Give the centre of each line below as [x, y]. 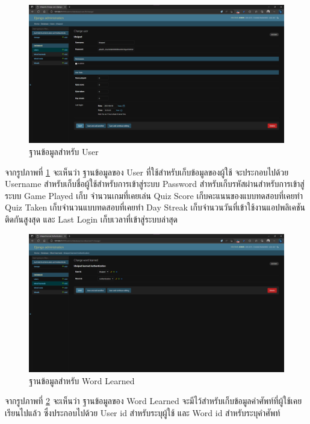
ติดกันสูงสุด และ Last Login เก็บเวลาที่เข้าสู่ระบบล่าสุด [91, 219]
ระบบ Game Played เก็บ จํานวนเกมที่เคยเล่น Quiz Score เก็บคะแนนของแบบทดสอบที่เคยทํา [154, 195]
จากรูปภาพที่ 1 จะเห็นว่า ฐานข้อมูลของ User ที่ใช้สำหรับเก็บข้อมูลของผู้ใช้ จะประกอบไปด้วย [147, 172]
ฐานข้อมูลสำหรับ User [64, 151]
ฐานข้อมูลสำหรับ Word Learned [82, 380]
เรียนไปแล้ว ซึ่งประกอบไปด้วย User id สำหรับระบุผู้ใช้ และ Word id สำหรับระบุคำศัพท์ [143, 412]
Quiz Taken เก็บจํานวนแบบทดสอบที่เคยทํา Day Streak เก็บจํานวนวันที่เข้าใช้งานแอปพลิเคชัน [155, 207]
